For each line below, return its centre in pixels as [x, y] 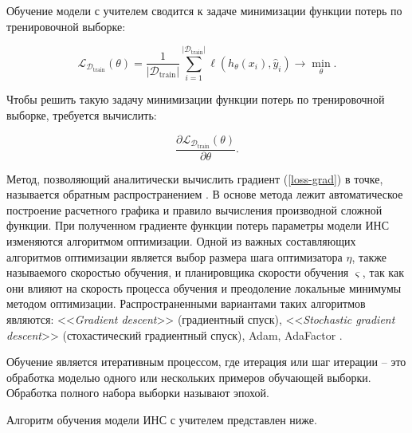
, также [369, 256]
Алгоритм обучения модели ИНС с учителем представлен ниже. [162, 419]
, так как [383, 272]
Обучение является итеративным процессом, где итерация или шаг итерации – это [206, 362]
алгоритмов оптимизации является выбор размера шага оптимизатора [175, 256]
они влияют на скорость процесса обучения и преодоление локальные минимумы [204, 287]
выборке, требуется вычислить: [82, 114]
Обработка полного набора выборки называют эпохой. [138, 393]
